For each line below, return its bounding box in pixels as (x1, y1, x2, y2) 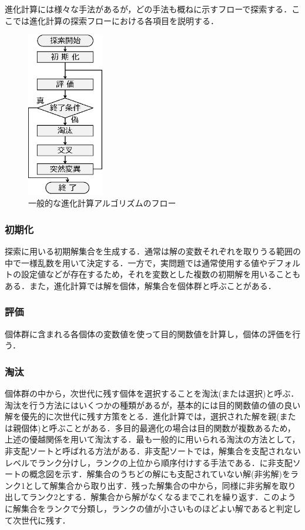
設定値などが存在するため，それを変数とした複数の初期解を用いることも (21, 268, 301, 280)
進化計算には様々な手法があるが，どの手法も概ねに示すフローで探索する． (5, 3, 292, 15)
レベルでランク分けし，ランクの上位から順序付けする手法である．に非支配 (5, 456, 293, 468)
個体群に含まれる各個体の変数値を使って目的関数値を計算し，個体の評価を (5, 327, 293, 340)
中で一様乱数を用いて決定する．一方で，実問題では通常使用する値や (5, 256, 268, 269)
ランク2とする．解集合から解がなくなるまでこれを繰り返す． (29, 491, 263, 503)
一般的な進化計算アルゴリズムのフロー (28, 197, 176, 209)
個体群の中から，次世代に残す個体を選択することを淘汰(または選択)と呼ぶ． (5, 387, 299, 399)
